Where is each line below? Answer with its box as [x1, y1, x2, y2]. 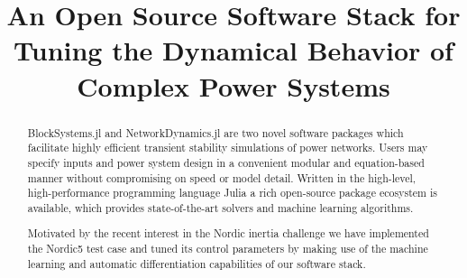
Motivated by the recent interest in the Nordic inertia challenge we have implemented [27, 226, 429, 241]
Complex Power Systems [77, 67, 390, 104]
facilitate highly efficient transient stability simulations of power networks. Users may [27, 140, 428, 155]
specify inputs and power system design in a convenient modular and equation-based [27, 154, 425, 170]
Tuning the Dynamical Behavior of [14, 32, 453, 69]
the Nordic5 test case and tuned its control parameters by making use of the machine [27, 241, 428, 256]
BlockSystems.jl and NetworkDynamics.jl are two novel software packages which [27, 125, 404, 140]
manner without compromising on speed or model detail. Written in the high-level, [27, 170, 417, 185]
